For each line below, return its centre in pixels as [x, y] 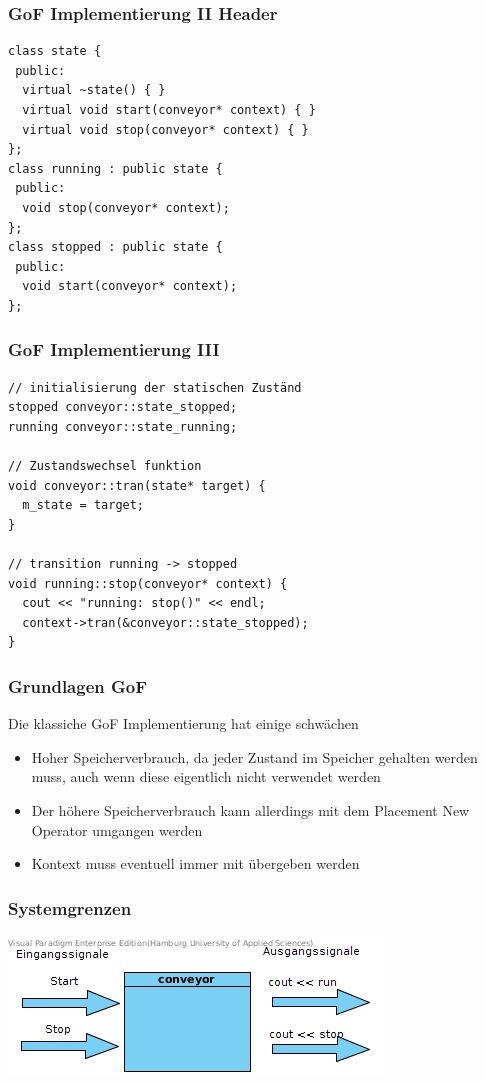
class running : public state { [115, 168]
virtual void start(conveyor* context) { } [169, 110]
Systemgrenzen [70, 907]
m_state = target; [83, 505]
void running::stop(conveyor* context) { [148, 583]
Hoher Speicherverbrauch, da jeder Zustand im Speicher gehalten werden [254, 756]
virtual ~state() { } [94, 90]
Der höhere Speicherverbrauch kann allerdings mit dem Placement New [250, 810]
